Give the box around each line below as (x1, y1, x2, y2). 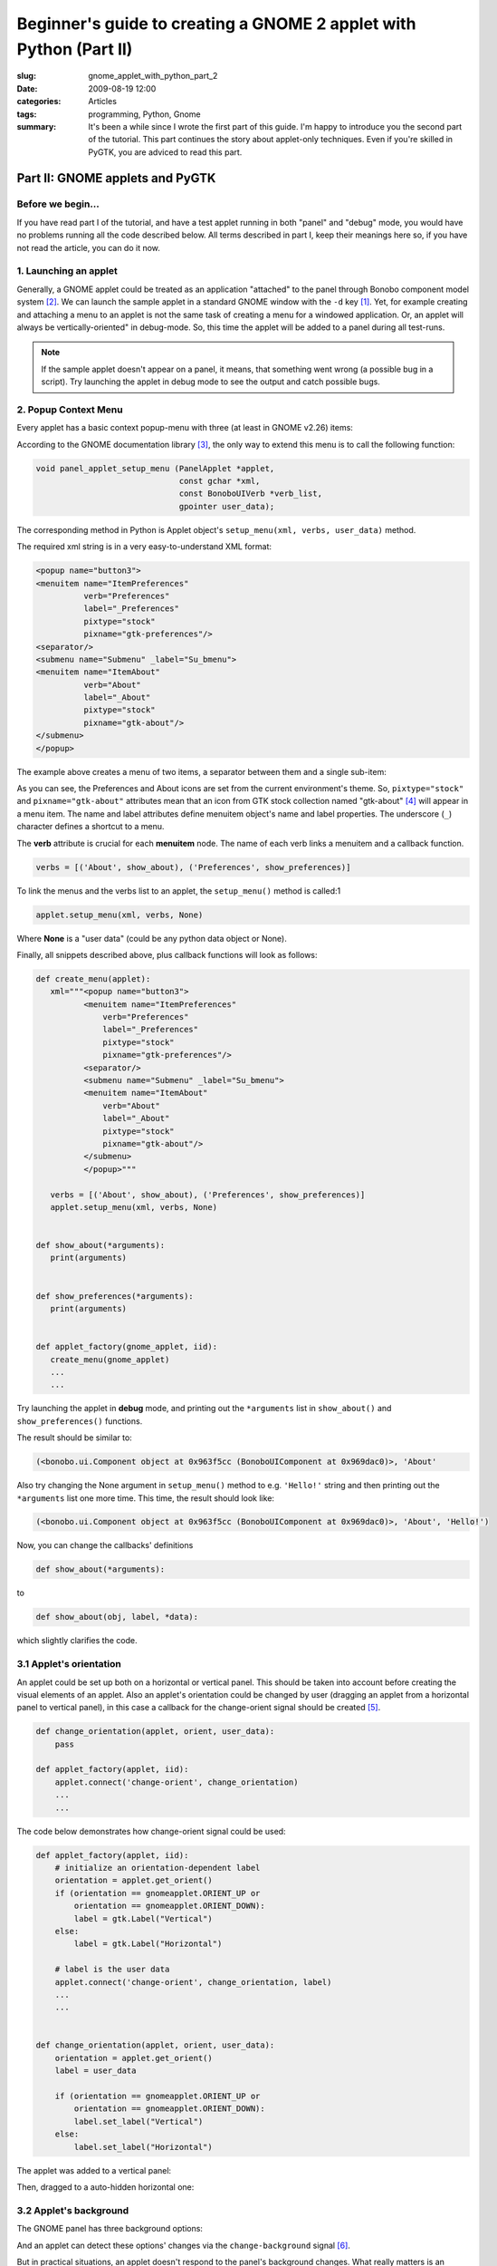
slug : (16, 71, 36, 82)
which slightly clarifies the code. (16, 1635, 138, 1646)
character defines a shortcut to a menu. (16, 821, 165, 832)
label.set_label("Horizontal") (73, 2142, 213, 2152)
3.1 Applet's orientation (16, 1658, 121, 1670)
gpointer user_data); (178, 501, 275, 511)
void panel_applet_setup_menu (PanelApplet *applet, (35, 463, 275, 473)
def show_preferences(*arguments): (35, 1291, 194, 1301)
